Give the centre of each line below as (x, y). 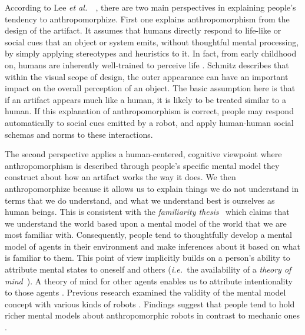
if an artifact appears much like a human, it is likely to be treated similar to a (145, 99)
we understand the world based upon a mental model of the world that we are (146, 223)
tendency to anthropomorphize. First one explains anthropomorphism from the (147, 19)
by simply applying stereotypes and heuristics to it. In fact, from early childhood (151, 53)
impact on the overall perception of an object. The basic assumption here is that (150, 88)
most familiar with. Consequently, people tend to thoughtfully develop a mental (148, 235)
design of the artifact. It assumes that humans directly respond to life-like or (143, 30)
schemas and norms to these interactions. (79, 134)
